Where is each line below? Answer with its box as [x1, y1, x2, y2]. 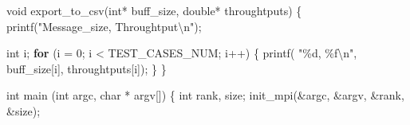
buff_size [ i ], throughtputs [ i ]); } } [6, 60, 167, 76]
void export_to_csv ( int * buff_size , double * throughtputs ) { [6, 2, 302, 18]
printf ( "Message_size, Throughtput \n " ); [6, 18, 202, 34]
